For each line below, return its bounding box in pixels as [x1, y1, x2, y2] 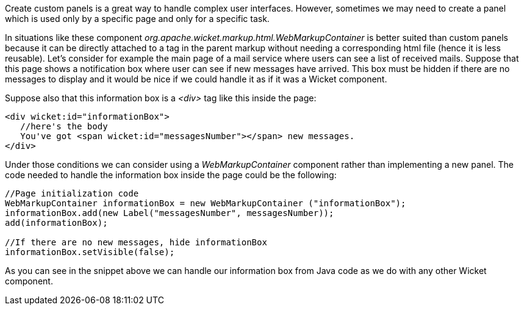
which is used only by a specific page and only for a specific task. [5, 13, 270, 24]
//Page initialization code [5, 189, 139, 198]
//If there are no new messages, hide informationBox [5, 237, 267, 247]
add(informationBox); [5, 218, 108, 228]
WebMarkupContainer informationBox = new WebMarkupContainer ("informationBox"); [5, 198, 406, 208]
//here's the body [20, 121, 108, 131]
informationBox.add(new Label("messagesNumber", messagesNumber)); [5, 208, 334, 218]
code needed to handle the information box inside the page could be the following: [5, 170, 337, 180]
